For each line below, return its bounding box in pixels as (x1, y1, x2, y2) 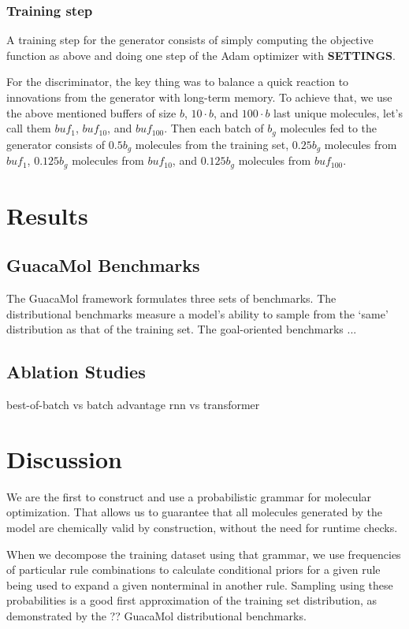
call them (6, 120, 51, 136)
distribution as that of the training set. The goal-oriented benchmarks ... (6, 321, 357, 337)
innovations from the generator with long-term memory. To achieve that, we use (6, 89, 392, 105)
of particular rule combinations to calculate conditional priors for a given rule (6, 561, 381, 578)
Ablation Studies (6, 359, 146, 384)
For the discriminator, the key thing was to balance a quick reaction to (6, 73, 349, 90)
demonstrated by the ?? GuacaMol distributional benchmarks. (6, 607, 307, 623)
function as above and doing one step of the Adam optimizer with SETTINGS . (6, 47, 396, 63)
